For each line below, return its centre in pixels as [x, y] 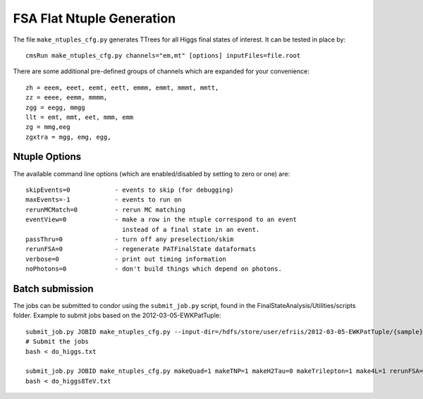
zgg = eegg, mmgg [55, 107]
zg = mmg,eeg [48, 127]
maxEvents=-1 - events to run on [104, 200]
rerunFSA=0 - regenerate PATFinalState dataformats [141, 249]
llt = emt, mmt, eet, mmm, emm [80, 117]
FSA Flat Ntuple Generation [94, 18]
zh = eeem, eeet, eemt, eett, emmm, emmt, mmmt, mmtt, [122, 87]
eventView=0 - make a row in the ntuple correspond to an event [161, 220]
